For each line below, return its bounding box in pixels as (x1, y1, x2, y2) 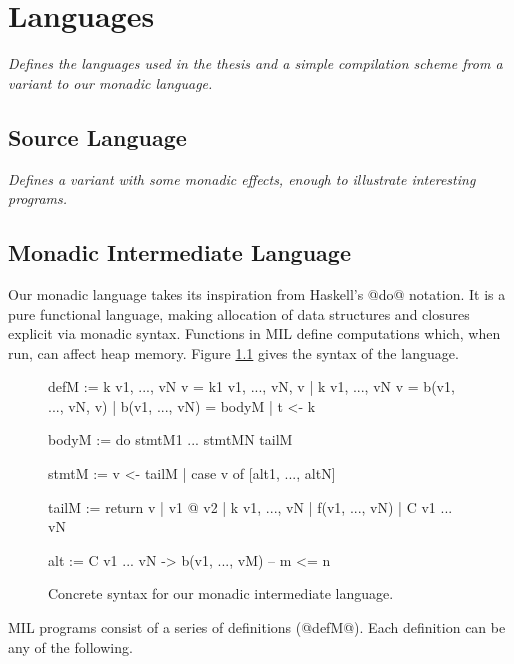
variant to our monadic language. (8, 72, 213, 93)
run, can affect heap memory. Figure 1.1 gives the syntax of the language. (8, 342, 459, 363)
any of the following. (8, 636, 133, 657)
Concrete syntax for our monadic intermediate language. (48, 583, 394, 604)
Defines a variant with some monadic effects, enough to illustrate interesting (8, 168, 476, 189)
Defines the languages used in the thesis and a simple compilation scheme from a (8, 53, 503, 74)
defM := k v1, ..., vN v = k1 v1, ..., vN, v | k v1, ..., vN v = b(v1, (48, 376, 455, 397)
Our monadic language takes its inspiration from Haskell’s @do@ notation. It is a (8, 283, 506, 304)
